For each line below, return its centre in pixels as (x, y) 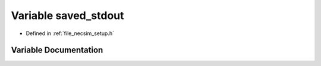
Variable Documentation (57, 50)
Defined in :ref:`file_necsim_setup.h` (70, 33)
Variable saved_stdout (67, 15)
